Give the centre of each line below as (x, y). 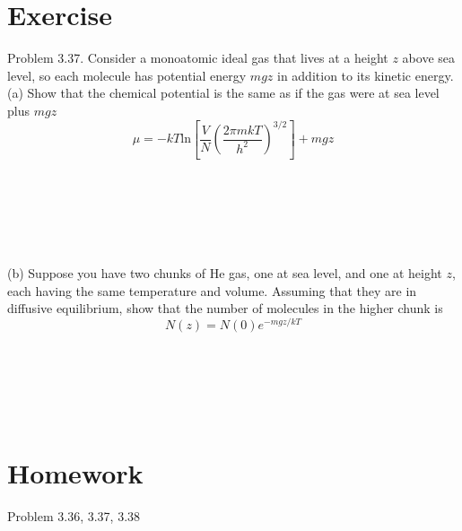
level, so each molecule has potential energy (127, 75)
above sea (428, 58)
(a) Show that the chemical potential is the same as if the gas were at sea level (223, 93)
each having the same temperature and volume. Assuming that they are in (212, 290)
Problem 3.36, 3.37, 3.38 (74, 516)
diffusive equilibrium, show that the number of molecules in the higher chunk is (225, 308)
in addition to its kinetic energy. (365, 75)
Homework (75, 473)
